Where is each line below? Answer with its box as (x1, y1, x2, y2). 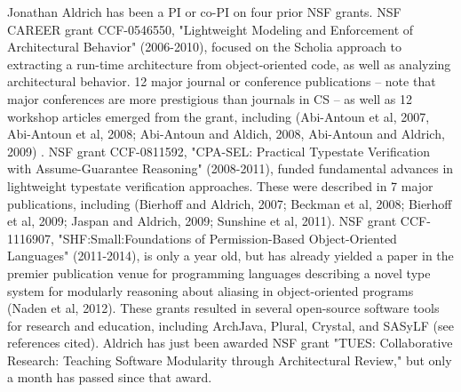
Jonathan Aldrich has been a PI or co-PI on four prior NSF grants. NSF (7, 3, 401, 20)
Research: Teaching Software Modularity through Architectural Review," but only (7, 350, 452, 369)
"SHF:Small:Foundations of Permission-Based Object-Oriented (58, 228, 397, 247)
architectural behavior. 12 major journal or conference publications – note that (7, 72, 436, 91)
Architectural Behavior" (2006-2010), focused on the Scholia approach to (7, 37, 401, 56)
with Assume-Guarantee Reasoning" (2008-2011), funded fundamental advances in (7, 159, 454, 178)
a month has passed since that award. (7, 368, 212, 387)
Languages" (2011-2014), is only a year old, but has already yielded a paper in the (7, 246, 454, 265)
